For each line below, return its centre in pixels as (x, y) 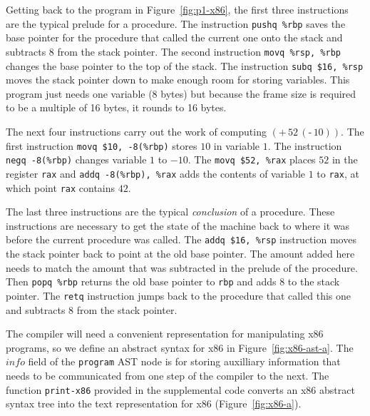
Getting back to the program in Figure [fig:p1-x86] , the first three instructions (177, 9)
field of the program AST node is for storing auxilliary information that (184, 361)
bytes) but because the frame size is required (258, 93)
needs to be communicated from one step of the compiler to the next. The (168, 375)
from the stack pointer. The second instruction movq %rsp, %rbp (199, 51)
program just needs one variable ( (79, 93)
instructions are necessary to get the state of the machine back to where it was (178, 225)
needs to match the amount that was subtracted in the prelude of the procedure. (182, 267)
